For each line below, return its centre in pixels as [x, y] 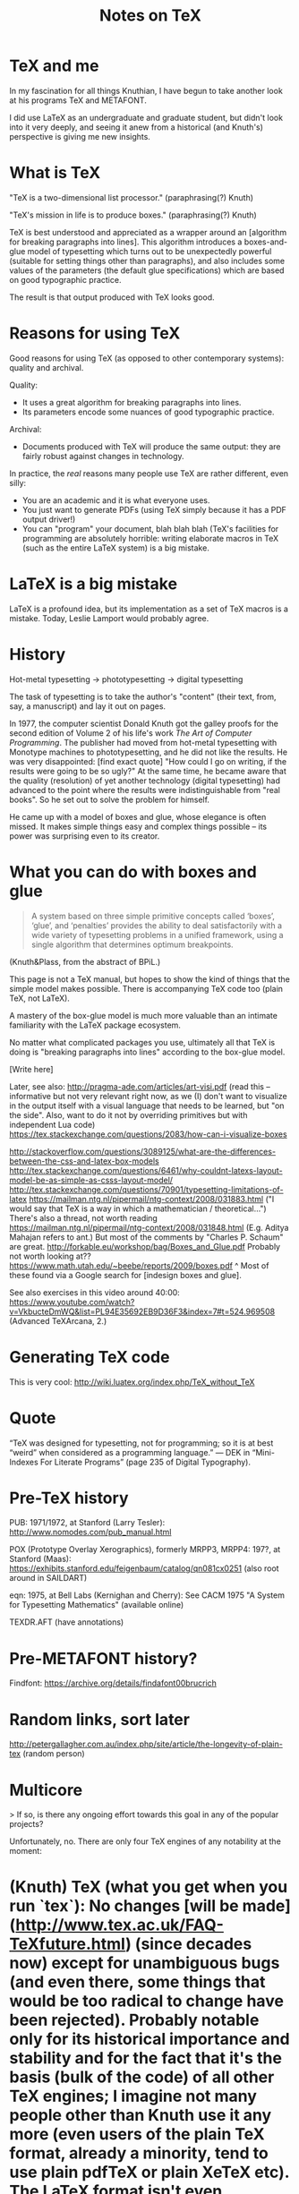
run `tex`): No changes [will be [124, 1906]
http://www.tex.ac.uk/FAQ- [120, 1925]
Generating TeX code [90, 1357]
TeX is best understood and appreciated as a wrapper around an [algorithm [148, 232]
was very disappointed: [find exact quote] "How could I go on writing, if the [148, 761]
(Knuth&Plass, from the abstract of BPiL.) [85, 961]
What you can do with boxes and [133, 871]
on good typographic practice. [65, 279]
